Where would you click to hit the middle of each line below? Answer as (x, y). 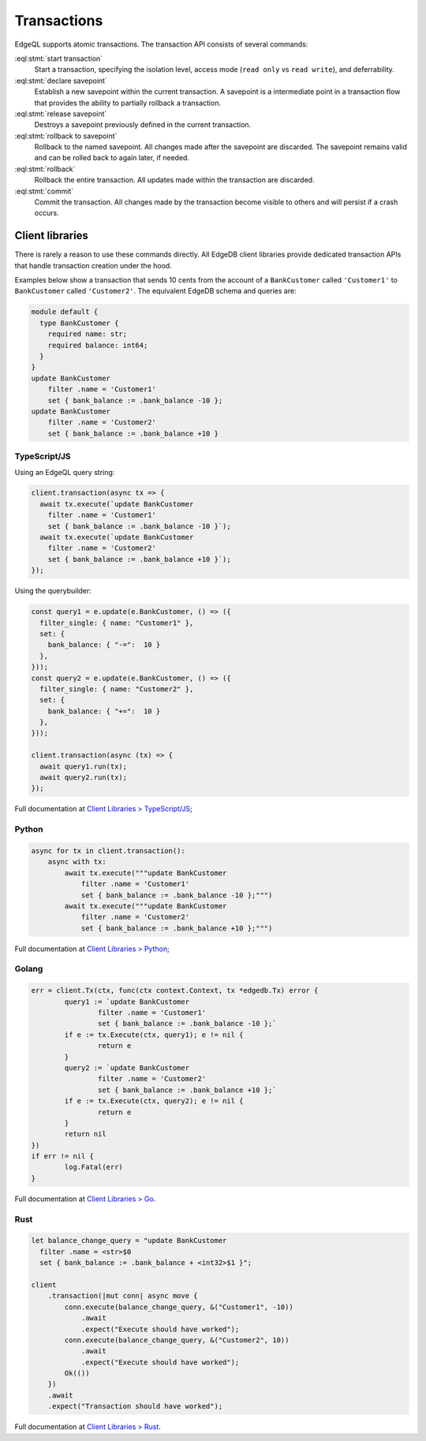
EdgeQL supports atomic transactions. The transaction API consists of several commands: (161, 44)
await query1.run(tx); (84, 766)
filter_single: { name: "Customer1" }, (117, 623)
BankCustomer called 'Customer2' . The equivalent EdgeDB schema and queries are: (155, 291)
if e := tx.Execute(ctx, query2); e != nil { (154, 1101)
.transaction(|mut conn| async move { (123, 1296)
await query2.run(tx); (84, 778)
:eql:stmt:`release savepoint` (61, 114)
